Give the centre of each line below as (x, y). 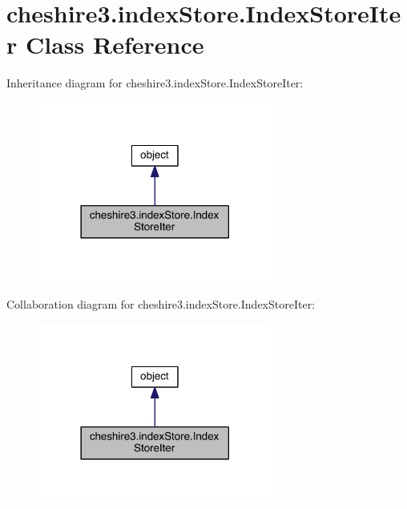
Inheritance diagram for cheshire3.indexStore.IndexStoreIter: (155, 83)
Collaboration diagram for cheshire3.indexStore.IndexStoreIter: (161, 304)
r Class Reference (105, 44)
